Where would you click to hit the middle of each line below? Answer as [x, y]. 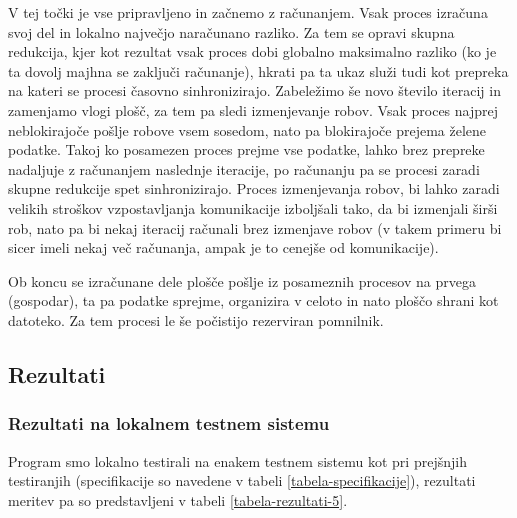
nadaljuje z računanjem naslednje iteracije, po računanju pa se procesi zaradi [244, 168]
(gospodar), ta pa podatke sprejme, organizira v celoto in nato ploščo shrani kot [253, 300]
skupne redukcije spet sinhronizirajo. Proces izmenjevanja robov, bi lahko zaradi [254, 188]
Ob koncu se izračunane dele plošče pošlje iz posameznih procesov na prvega [242, 280]
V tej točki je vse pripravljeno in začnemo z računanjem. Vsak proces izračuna [248, 12]
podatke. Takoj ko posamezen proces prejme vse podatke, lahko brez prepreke [246, 149]
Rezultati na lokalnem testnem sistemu [169, 423]
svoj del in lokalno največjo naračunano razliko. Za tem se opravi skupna [231, 31]
